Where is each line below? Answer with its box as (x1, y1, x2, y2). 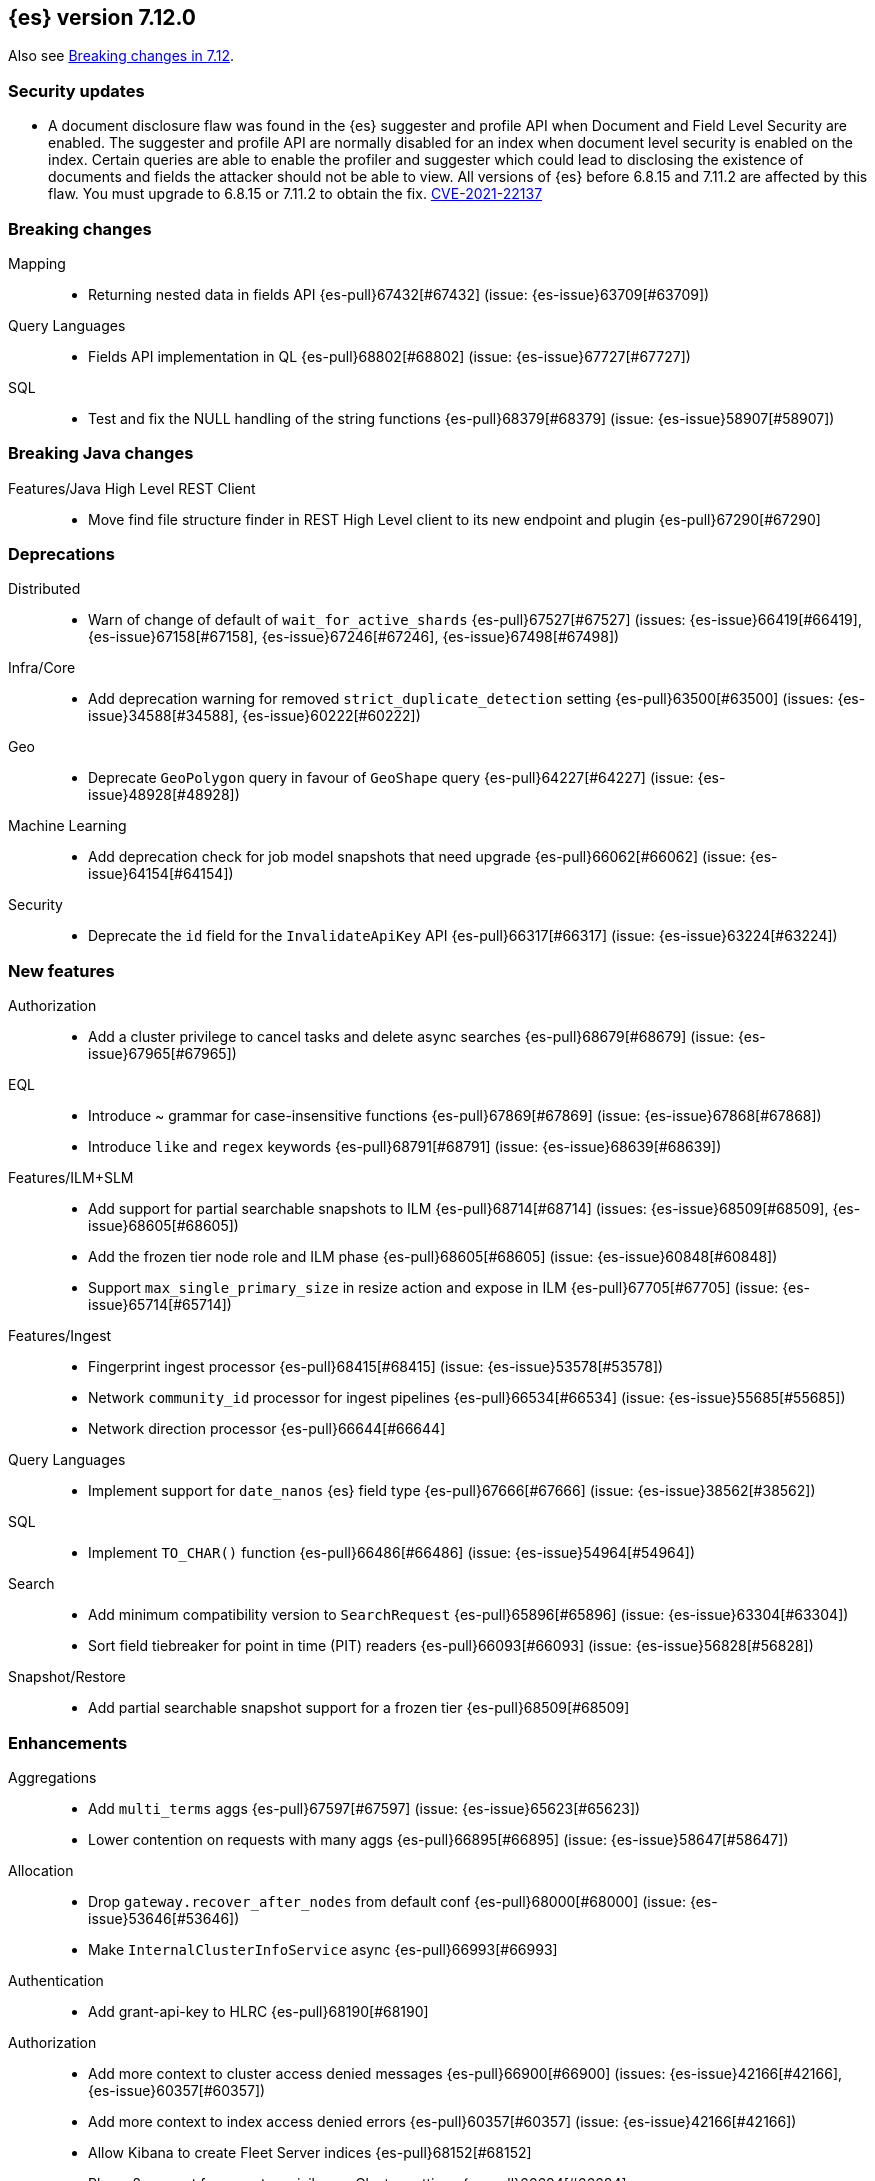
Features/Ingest (8, 1327, 112, 1345)
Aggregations (8, 1768, 97, 1786)
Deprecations (8, 544, 115, 565)
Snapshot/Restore (8, 1668, 126, 1686)
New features (8, 960, 115, 981)
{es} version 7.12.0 (8, 5, 197, 30)
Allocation (8, 1861, 74, 1879)
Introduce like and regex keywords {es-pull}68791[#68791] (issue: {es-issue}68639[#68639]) (88, 1138, 722, 1156)
